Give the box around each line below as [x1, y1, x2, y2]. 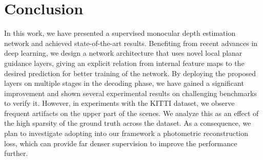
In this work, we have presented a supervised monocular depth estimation [4, 28, 236, 38]
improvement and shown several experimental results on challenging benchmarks [4, 87, 257, 98]
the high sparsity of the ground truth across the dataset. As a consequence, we [4, 118, 251, 128]
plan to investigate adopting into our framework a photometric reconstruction [4, 128, 249, 139]
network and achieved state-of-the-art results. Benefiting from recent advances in [4, 37, 258, 48]
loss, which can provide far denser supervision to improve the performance [4, 138, 237, 148]
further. [4, 148, 28, 158]
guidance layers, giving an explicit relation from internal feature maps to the [4, 57, 245, 68]
